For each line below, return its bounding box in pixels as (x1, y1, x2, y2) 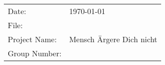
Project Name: (8, 33, 57, 45)
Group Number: (8, 48, 61, 59)
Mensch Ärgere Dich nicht (69, 33, 158, 45)
